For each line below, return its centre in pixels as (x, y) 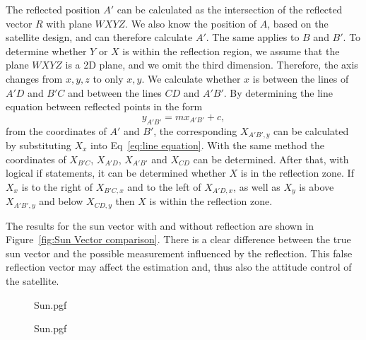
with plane (69, 23)
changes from (34, 78)
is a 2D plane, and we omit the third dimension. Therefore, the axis (212, 65)
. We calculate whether (191, 78)
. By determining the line (278, 92)
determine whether (46, 51)
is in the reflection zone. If (297, 173)
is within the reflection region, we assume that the (231, 51)
